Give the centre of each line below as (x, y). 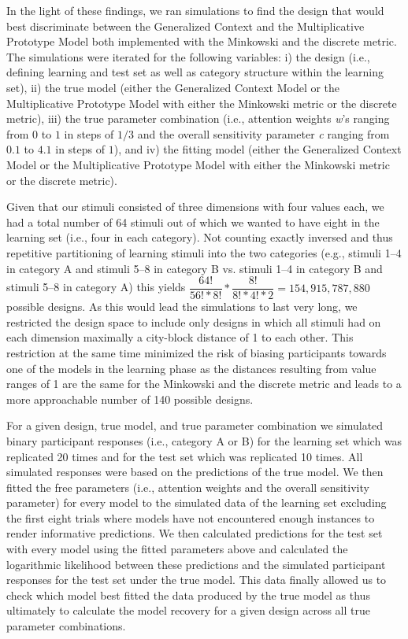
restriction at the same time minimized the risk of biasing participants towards (197, 352)
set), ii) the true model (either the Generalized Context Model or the (173, 87)
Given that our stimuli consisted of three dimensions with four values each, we (195, 207)
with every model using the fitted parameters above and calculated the (177, 549)
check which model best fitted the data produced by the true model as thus (188, 595)
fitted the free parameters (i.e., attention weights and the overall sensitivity (188, 487)
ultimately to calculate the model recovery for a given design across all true (188, 610)
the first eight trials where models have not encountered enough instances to (191, 517)
